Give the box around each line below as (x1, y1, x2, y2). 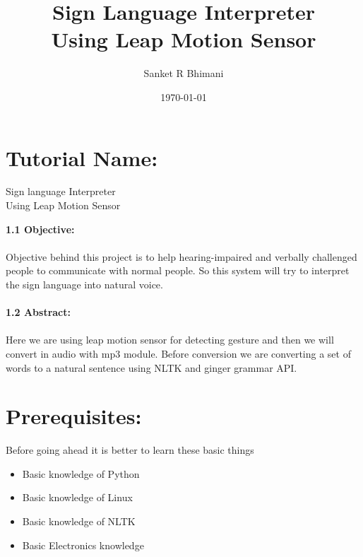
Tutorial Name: (6, 143, 158, 172)
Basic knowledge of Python (22, 466, 140, 481)
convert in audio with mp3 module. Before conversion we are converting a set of (6, 346, 351, 360)
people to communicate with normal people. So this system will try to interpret (6, 263, 350, 278)
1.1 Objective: (6, 221, 75, 236)
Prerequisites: (6, 401, 142, 430)
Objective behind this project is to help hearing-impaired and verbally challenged (6, 249, 357, 264)
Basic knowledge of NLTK (22, 514, 136, 529)
